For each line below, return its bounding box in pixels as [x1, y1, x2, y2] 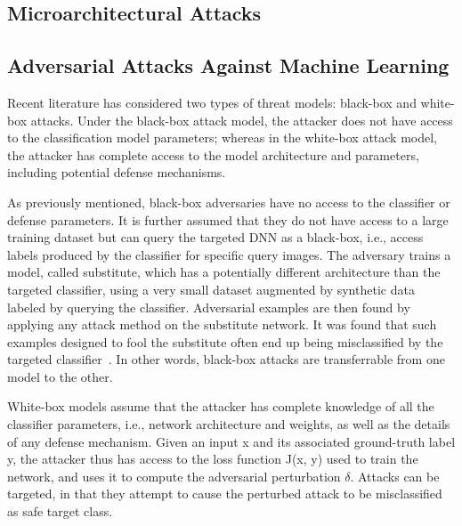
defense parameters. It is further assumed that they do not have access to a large [7, 210, 449, 229]
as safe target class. [7, 502, 113, 521]
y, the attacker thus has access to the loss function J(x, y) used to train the [7, 449, 418, 468]
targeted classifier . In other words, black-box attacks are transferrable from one [7, 350, 445, 368]
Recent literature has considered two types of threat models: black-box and [7, 93, 417, 111]
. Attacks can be [350, 466, 440, 485]
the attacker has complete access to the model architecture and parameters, [7, 145, 419, 164]
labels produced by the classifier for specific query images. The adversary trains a [7, 245, 451, 263]
